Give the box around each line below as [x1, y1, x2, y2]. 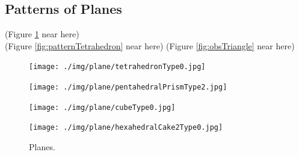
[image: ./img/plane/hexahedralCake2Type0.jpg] [29, 123, 223, 132]
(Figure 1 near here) [5, 28, 79, 40]
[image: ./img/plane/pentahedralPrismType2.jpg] [29, 83, 227, 92]
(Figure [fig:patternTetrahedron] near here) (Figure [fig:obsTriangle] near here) [5, 39, 295, 52]
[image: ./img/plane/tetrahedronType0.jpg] [29, 62, 206, 71]
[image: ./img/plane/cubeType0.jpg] [29, 103, 176, 112]
